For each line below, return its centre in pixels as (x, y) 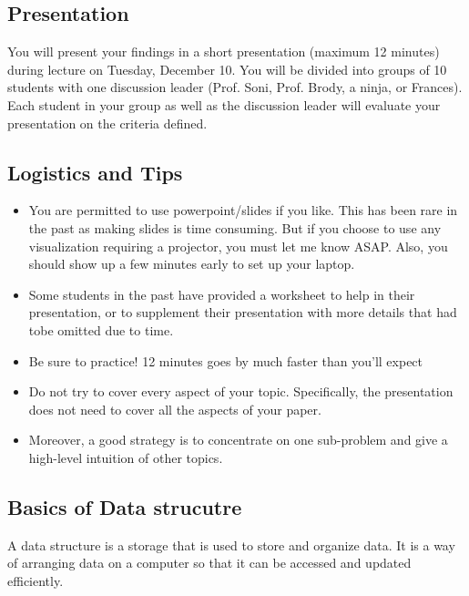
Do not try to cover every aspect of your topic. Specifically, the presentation (241, 391)
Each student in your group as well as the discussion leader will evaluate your (224, 104)
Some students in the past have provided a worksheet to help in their (222, 294)
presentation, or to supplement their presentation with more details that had (243, 312)
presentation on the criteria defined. (107, 123)
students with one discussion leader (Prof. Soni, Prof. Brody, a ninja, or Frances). (235, 87)
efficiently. (36, 580)
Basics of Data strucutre (125, 506)
